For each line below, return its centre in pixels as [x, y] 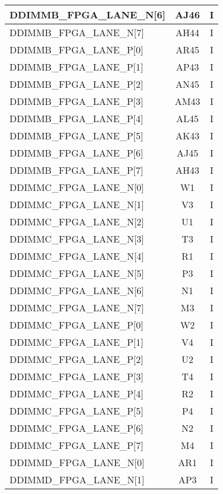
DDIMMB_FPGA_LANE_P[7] [77, 170]
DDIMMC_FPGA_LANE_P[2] [77, 359]
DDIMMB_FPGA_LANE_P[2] [77, 84]
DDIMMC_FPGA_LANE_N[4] [77, 256]
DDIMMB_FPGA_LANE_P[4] [77, 118]
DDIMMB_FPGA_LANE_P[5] [77, 136]
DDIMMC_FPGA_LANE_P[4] [77, 393]
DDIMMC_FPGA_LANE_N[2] [77, 221]
